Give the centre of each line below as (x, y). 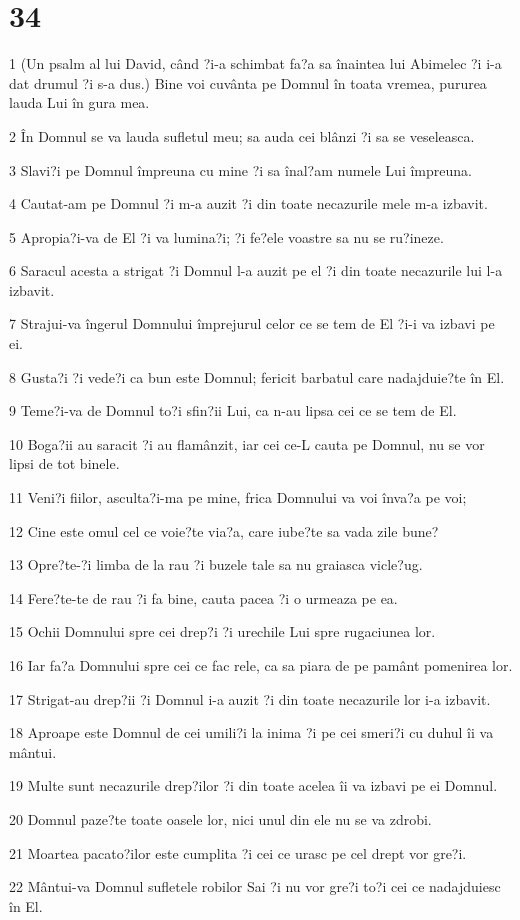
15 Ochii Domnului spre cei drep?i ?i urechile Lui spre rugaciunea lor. (222, 631)
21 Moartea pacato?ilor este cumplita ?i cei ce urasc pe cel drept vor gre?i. (238, 852)
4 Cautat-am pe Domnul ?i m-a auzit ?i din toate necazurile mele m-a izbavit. (248, 203)
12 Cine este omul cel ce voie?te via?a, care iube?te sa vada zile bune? (224, 530)
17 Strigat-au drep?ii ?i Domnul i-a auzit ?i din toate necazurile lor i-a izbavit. (250, 698)
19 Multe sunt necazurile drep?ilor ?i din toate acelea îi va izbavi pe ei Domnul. (253, 785)
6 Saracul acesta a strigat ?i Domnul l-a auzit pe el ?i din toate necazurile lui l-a (256, 270)
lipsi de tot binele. (64, 463)
